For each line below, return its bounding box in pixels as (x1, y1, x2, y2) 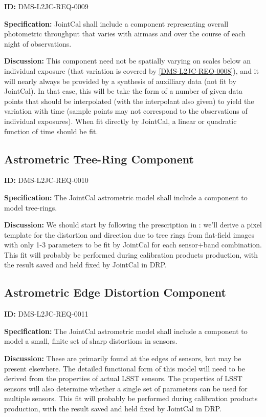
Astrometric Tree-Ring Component (4, 151, 194, 166)
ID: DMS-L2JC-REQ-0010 (4, 175, 88, 185)
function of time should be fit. (4, 126, 98, 136)
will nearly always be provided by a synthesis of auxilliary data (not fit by (4, 75, 236, 86)
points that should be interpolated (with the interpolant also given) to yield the (4, 95, 254, 106)
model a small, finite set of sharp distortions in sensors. (4, 336, 178, 346)
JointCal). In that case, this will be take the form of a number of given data (4, 86, 242, 96)
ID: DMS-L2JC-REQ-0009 (4, 1, 88, 11)
